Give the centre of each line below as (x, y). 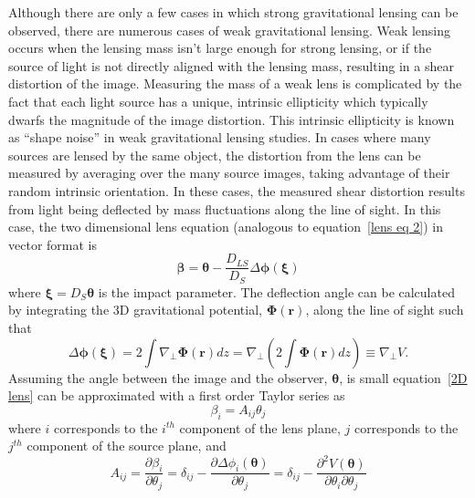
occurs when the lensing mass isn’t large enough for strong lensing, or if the (220, 48)
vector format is (53, 244)
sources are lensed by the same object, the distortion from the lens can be (215, 155)
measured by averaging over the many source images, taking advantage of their (229, 173)
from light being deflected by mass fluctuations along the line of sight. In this (225, 208)
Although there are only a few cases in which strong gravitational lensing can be (233, 12)
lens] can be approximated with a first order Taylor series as (177, 395)
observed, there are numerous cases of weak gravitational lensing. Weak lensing (230, 30)
